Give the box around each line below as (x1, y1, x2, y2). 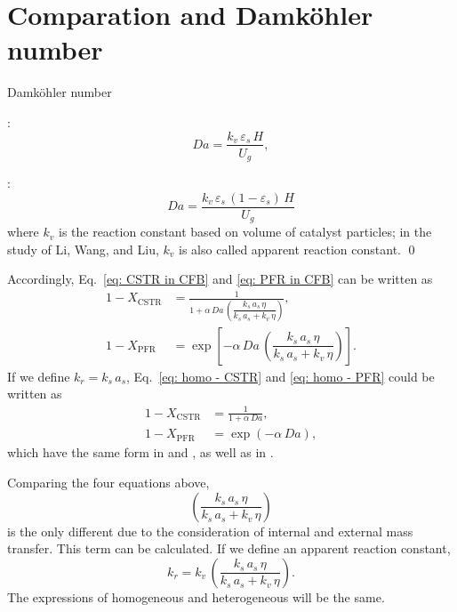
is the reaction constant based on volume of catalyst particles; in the (58, 222, 432, 241)
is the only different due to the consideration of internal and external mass (7, 521, 413, 540)
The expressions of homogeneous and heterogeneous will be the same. (7, 587, 385, 606)
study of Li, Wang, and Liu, (7, 239, 159, 258)
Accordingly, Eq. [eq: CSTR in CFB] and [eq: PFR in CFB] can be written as (7, 270, 433, 288)
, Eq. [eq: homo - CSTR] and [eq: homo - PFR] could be (126, 366, 435, 385)
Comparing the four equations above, (7, 472, 210, 491)
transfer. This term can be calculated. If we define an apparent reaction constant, (7, 539, 451, 558)
